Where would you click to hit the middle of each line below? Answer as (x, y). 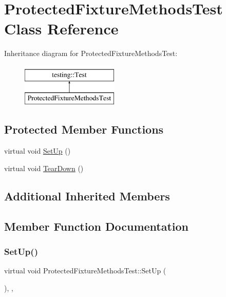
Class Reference (61, 29)
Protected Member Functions (84, 129)
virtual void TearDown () (44, 168)
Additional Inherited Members (87, 196)
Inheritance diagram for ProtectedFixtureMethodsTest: (91, 53)
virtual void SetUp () (37, 151)
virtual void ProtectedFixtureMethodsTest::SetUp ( (85, 271)
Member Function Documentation (97, 226)
